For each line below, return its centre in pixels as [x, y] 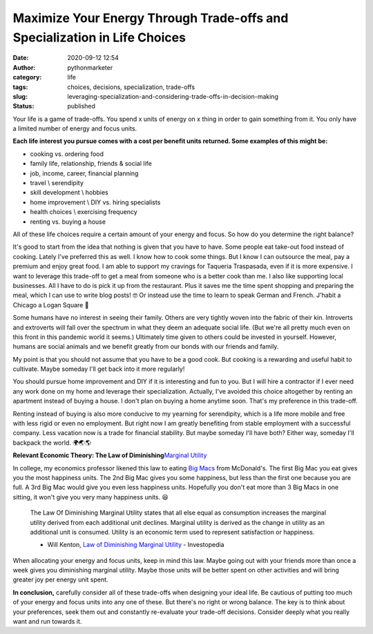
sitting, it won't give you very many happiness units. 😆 [90, 497]
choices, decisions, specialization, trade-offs [131, 87]
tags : [20, 87]
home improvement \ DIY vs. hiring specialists [95, 202]
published [82, 106]
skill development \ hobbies [69, 193]
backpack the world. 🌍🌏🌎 [52, 443]
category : [27, 77]
